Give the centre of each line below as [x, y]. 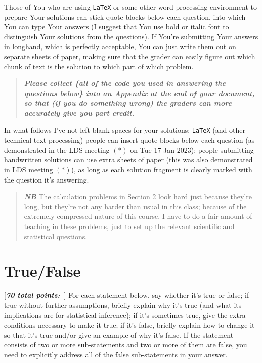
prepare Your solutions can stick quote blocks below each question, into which [125, 16]
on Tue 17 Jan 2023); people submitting [192, 149]
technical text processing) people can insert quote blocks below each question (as [129, 140]
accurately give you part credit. [79, 113]
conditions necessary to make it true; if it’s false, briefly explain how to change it [129, 325]
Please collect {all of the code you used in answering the [125, 83]
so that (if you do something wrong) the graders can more [128, 103]
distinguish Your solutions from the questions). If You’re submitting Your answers [131, 36]
